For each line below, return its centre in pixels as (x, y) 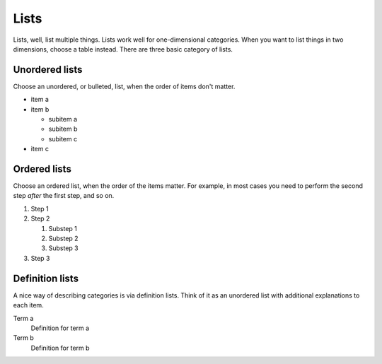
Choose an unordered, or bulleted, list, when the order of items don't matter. (124, 86)
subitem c (63, 139)
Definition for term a (60, 328)
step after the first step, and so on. (64, 196)
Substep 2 (63, 239)
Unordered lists (48, 70)
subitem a (63, 119)
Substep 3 (63, 248)
